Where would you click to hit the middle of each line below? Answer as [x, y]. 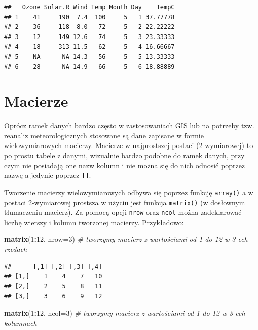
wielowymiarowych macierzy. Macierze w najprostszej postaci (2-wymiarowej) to [129, 145]
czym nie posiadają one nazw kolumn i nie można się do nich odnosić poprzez [125, 165]
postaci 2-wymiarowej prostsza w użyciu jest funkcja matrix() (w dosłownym [125, 202]
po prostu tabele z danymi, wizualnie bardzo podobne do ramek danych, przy [124, 155]
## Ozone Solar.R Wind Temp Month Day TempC [89, 7]
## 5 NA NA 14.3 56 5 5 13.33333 [89, 57]
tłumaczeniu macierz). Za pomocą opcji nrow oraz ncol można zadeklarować [123, 212]
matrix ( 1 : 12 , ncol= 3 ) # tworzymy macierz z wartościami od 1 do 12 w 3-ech [125, 313]
